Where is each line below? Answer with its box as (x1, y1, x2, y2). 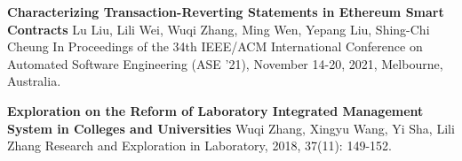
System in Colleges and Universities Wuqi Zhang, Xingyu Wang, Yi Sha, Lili (7, 119, 455, 137)
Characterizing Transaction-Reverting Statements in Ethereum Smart (7, 3, 444, 20)
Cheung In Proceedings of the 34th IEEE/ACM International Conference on (7, 37, 423, 56)
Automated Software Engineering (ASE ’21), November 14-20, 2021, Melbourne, (7, 54, 443, 73)
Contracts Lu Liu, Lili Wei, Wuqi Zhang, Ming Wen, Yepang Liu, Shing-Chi (7, 19, 430, 38)
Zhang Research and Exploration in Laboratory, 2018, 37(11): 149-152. (7, 136, 392, 155)
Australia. (7, 72, 61, 90)
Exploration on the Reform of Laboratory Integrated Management (7, 101, 424, 119)
